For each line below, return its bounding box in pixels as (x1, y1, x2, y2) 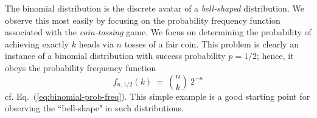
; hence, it (256, 49, 294, 62)
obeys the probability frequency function (5, 61, 156, 74)
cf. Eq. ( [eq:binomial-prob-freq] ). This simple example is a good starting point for (5, 89, 310, 102)
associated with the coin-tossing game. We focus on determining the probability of (5, 26, 312, 38)
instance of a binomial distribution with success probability (5, 49, 226, 62)
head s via (78, 37, 114, 50)
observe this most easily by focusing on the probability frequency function (5, 13, 280, 26)
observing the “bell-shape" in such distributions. (5, 102, 184, 114)
